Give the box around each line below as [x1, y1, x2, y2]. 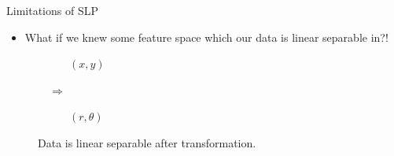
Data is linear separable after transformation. [38, 134, 256, 150]
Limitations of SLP [6, 2, 98, 18]
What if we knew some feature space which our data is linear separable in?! [24, 28, 388, 45]
